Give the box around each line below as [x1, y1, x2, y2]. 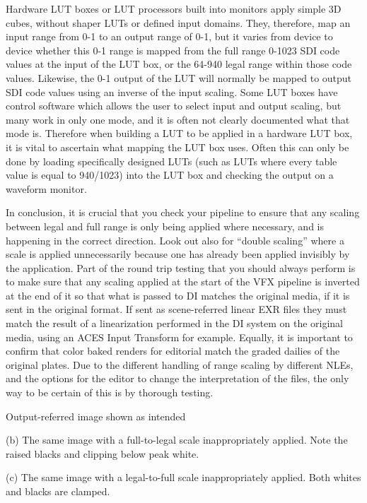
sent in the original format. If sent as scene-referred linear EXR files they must [6, 302, 347, 316]
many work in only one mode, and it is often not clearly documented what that [6, 112, 350, 126]
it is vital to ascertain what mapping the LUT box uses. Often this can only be [6, 139, 349, 154]
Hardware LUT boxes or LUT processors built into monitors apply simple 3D [6, 1, 342, 16]
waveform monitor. [6, 181, 87, 196]
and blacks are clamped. [6, 484, 110, 498]
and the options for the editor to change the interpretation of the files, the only [6, 371, 349, 386]
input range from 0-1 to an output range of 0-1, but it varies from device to [6, 29, 333, 44]
